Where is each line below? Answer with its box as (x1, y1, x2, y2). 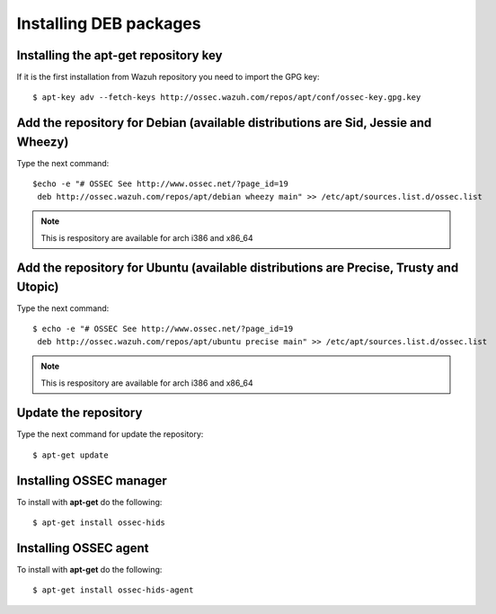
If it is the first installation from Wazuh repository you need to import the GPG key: (16, 72, 320, 83)
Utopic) (16, 279, 59, 294)
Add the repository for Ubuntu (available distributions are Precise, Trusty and (16, 261, 459, 276)
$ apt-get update (32, 449, 109, 460)
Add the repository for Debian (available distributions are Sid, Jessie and (16, 115, 432, 130)
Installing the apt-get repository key (16, 48, 223, 63)
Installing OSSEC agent (16, 540, 149, 556)
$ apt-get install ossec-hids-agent (32, 585, 194, 595)
